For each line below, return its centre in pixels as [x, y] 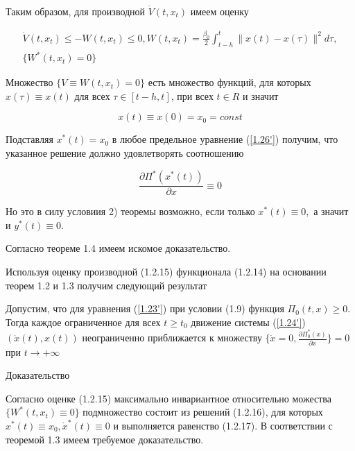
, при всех [192, 95]
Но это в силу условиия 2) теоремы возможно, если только [130, 211]
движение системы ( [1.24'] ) [248, 322]
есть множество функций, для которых [230, 82]
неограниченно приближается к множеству [172, 338]
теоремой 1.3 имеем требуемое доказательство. [105, 439]
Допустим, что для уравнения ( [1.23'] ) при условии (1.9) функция [145, 308]
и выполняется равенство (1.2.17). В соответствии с [223, 425]
